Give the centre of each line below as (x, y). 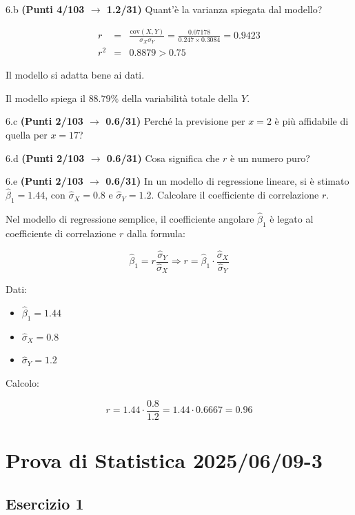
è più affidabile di (312, 121)
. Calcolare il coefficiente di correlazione (235, 195)
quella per (27, 135)
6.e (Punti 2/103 (44, 181)
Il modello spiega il (45, 98)
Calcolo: (22, 383)
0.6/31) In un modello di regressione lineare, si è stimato (227, 181)
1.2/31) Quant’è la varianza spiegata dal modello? (214, 9)
